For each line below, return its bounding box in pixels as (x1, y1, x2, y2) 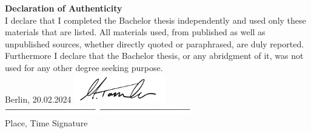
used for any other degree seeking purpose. (5, 61, 163, 73)
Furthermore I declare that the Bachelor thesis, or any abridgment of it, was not (5, 49, 304, 62)
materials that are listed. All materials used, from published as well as (5, 26, 266, 38)
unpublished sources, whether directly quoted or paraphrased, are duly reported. (5, 37, 304, 50)
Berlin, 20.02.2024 (5, 92, 72, 105)
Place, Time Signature (5, 117, 88, 129)
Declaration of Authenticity (5, 2, 122, 14)
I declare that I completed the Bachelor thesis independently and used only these (5, 13, 306, 26)
